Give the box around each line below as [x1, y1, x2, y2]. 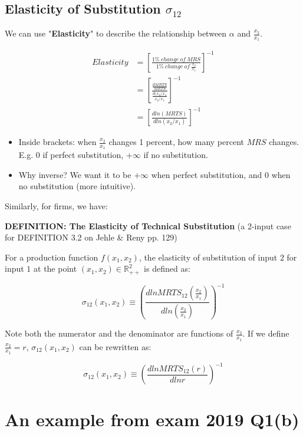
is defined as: [144, 262, 190, 275]
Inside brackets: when [18, 136, 97, 148]
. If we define [242, 327, 289, 340]
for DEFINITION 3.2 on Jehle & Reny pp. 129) [5, 231, 177, 243]
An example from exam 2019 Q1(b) [5, 407, 299, 431]
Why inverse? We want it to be [18, 168, 131, 180]
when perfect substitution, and [151, 168, 262, 180]
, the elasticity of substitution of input [139, 251, 278, 263]
